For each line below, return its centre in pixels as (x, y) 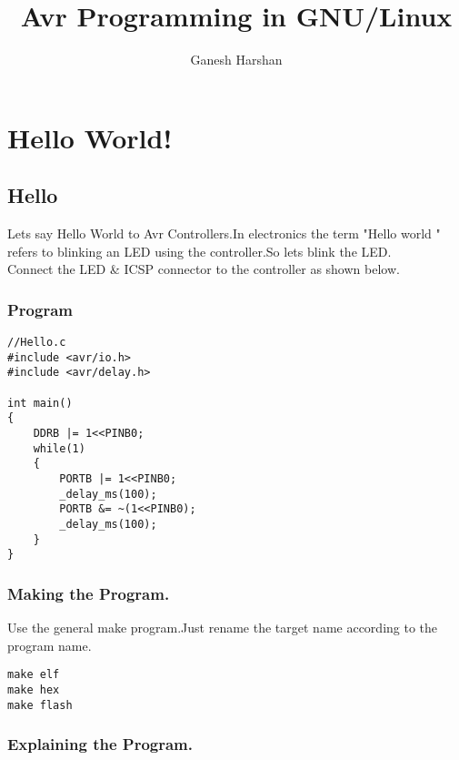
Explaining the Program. (100, 744)
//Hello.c (37, 343)
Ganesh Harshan (236, 60)
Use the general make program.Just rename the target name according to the (223, 628)
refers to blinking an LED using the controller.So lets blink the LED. (200, 251)
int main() (40, 403)
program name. (50, 645)
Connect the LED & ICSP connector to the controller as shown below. (204, 269)
